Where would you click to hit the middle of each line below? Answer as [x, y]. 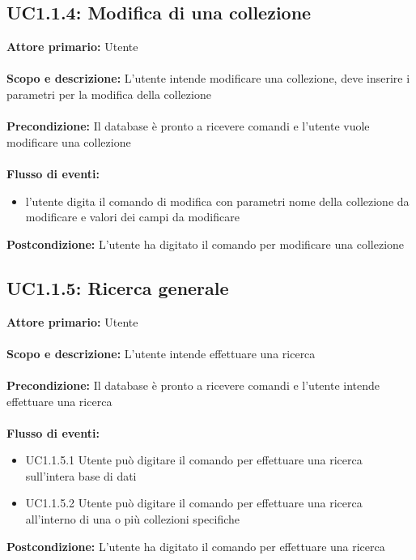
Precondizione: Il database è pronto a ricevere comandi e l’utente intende [193, 385]
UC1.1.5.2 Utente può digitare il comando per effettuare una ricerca [194, 503]
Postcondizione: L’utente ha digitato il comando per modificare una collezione [206, 244]
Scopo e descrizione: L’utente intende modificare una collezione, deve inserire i [208, 78]
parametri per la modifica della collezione [109, 94]
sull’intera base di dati [81, 475]
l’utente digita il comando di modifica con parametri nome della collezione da [217, 201]
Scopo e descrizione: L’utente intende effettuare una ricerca [161, 353]
